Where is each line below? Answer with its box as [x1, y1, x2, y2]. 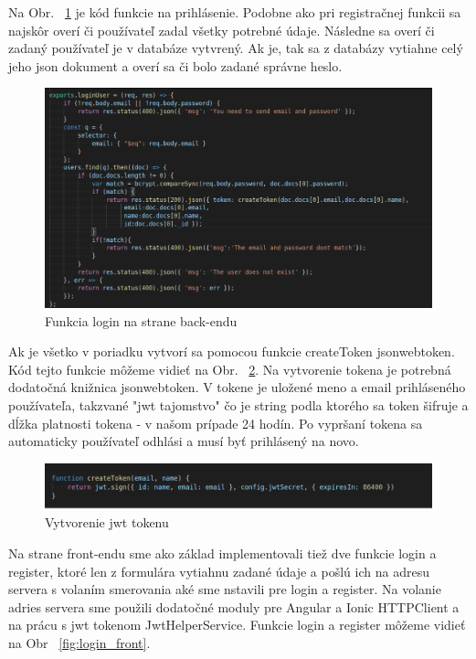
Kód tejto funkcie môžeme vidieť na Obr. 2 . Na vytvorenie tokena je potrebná [8, 359, 451, 378]
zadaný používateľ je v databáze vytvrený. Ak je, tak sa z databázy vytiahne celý [8, 38, 463, 58]
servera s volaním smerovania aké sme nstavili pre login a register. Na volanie [8, 579, 441, 599]
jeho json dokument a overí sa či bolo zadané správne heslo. [8, 56, 343, 75]
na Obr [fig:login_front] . [8, 633, 151, 653]
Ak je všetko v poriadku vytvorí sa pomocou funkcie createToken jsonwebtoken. [8, 342, 455, 361]
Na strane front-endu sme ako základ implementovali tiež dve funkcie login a [8, 544, 437, 563]
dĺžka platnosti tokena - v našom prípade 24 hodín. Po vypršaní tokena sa [8, 413, 423, 432]
